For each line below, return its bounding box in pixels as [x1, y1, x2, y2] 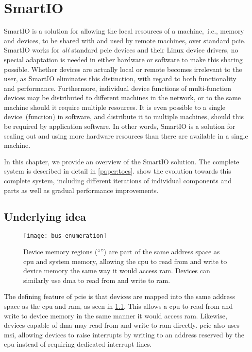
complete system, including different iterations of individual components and [4, 176, 232, 186]
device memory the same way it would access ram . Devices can [23, 265, 210, 276]
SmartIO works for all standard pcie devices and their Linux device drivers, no [4, 45, 238, 55]
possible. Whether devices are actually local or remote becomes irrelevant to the [4, 64, 242, 74]
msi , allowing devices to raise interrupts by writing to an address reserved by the [4, 329, 245, 339]
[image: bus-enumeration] [23, 232, 107, 240]
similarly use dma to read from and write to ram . [23, 275, 170, 285]
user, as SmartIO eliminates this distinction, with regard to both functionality [4, 73, 236, 84]
